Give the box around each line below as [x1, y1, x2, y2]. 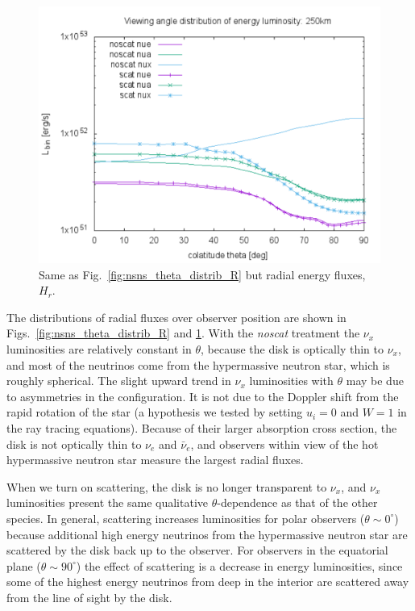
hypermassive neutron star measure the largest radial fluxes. [6, 451, 304, 468]
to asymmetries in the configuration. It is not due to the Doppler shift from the [6, 387, 399, 404]
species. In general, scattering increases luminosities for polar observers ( [6, 509, 365, 526]
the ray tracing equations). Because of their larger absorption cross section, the [6, 419, 397, 436]
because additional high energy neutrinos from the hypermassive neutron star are [6, 525, 408, 542]
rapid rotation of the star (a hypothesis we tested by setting [6, 404, 303, 421]
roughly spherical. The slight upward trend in [6, 372, 231, 389]
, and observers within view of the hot [190, 435, 379, 452]
